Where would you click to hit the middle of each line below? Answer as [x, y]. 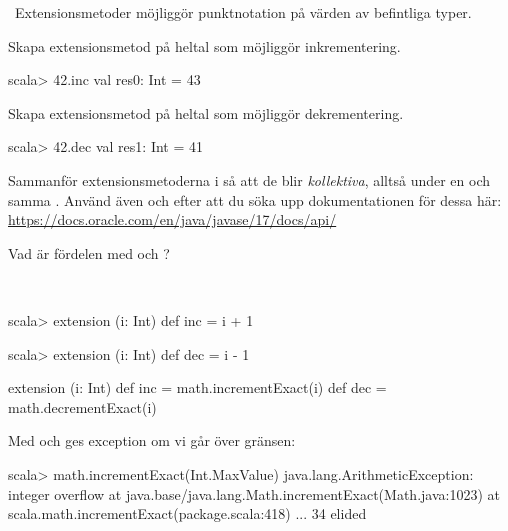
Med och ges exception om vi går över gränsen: [152, 440]
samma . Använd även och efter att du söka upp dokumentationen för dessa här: [255, 199]
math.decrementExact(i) [82, 406]
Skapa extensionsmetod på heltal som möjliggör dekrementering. [206, 112]
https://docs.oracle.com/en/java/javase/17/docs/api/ [172, 219]
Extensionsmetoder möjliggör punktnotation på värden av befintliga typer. [243, 12]
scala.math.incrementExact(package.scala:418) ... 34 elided [187, 513]
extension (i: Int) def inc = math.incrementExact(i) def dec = [197, 387]
